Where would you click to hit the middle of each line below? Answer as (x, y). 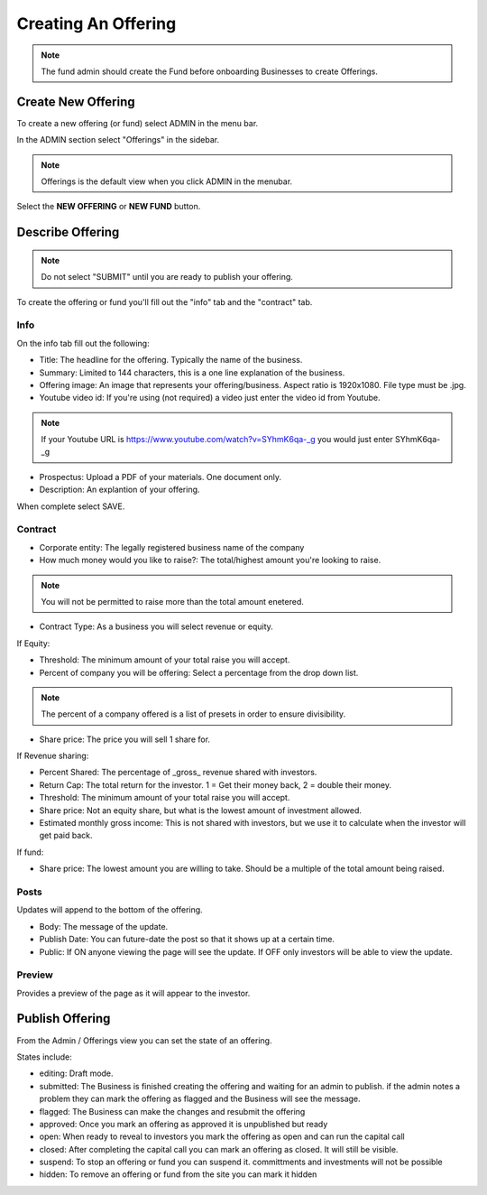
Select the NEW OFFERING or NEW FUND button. (109, 207)
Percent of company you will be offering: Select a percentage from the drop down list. (199, 672)
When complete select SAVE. (71, 506)
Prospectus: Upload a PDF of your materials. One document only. (161, 477)
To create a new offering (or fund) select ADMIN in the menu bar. (138, 123)
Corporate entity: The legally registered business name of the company (172, 547)
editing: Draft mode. (76, 1073)
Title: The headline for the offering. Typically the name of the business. (171, 360)
